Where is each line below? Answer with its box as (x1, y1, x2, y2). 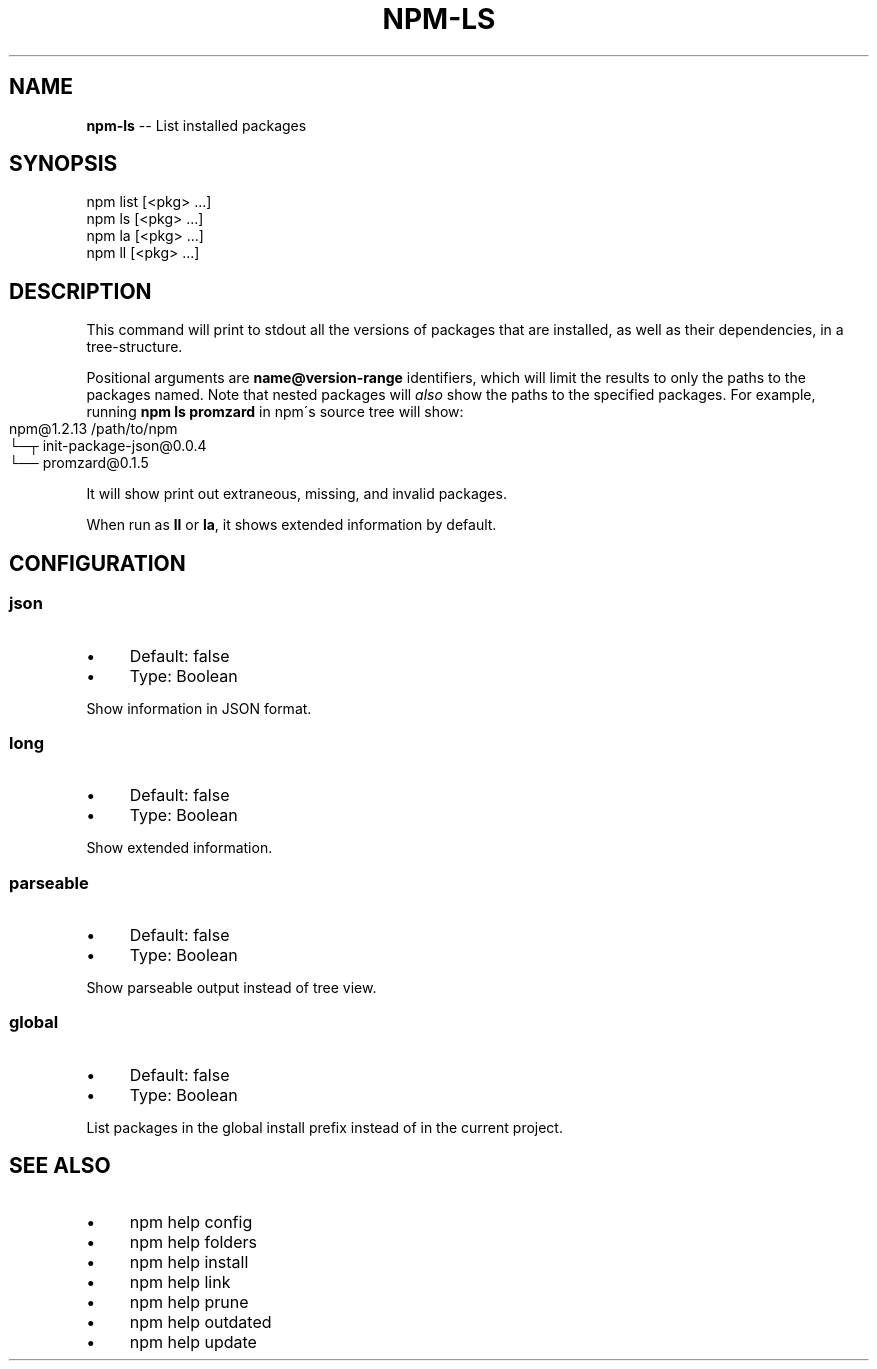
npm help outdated (129, 1311, 272, 1332)
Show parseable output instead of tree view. (86, 979, 377, 996)
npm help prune (129, 1291, 249, 1312)
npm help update (129, 1331, 257, 1352)
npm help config (129, 1211, 253, 1232)
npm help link (129, 1271, 231, 1292)
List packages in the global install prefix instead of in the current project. (86, 1118, 563, 1136)
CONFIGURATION (9, 550, 186, 576)
